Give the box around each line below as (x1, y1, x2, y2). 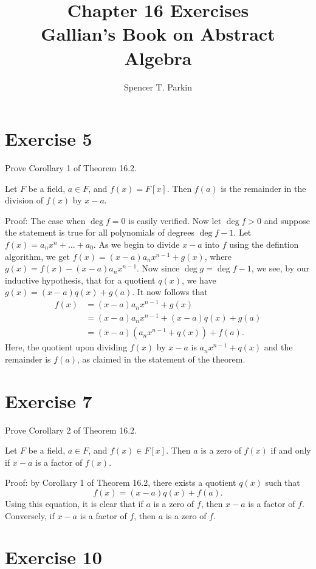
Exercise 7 (5, 388, 92, 413)
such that (265, 476, 300, 489)
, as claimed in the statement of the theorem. (77, 352, 246, 365)
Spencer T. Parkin (124, 80, 192, 93)
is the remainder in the (221, 182, 306, 194)
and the (264, 341, 293, 353)
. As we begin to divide (93, 238, 180, 250)
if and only (270, 444, 311, 457)
